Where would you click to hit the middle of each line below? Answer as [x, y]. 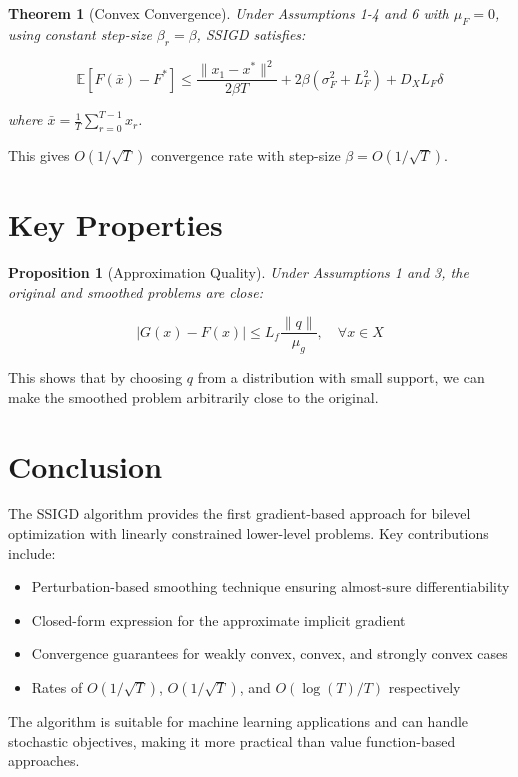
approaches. [44, 760]
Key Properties [115, 224]
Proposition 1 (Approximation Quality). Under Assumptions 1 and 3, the [238, 272]
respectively [424, 687]
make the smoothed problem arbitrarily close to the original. [193, 396]
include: [32, 552]
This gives [39, 154]
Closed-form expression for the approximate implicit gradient [218, 619]
